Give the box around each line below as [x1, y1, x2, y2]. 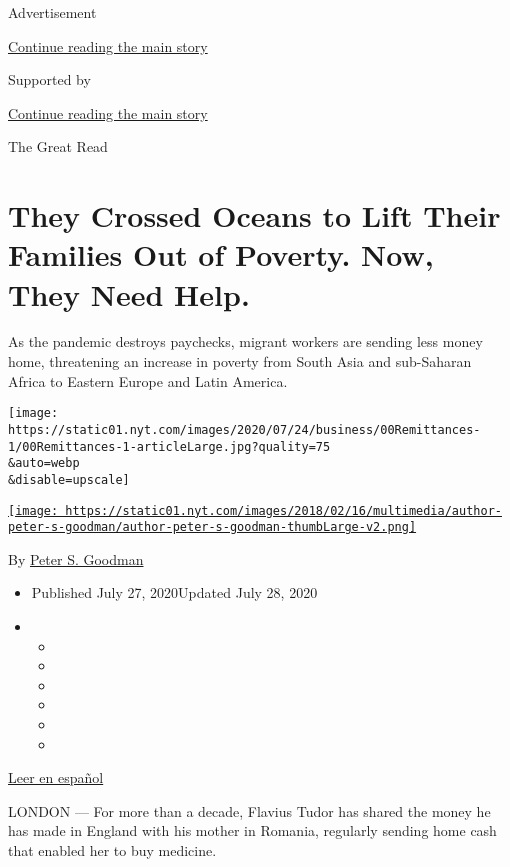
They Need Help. [8, 273, 250, 314]
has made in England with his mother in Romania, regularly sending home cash [8, 820, 497, 841]
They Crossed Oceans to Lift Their [8, 195, 501, 236]
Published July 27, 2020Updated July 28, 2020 [31, 582, 318, 603]
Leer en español [8, 767, 104, 788]
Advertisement [8, 2, 97, 22]
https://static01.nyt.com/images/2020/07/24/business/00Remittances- [8, 422, 481, 437]
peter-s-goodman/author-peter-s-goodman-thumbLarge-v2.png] [8, 520, 417, 535]
